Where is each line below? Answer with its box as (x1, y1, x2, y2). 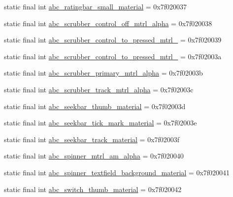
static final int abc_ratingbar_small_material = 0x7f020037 (4, 1, 187, 11)
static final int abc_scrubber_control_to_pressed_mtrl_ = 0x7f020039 (4, 35, 222, 45)
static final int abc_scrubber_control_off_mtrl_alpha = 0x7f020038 (4, 18, 212, 28)
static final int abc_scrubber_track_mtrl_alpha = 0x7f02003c (4, 84, 194, 94)
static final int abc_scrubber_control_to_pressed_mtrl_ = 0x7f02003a (4, 51, 222, 61)
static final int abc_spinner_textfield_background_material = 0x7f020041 (4, 167, 230, 177)
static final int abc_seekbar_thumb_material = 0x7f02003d (4, 101, 186, 111)
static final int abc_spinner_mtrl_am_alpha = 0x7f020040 (4, 151, 184, 161)
